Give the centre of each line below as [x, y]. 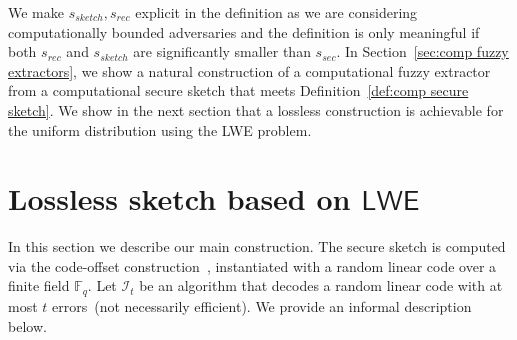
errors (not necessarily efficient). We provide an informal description [262, 305]
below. [27, 325]
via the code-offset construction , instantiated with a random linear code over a [252, 265]
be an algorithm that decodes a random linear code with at [321, 285]
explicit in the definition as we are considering [276, 12]
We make [36, 12]
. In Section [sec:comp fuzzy [422, 51]
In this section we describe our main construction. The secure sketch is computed [257, 246]
